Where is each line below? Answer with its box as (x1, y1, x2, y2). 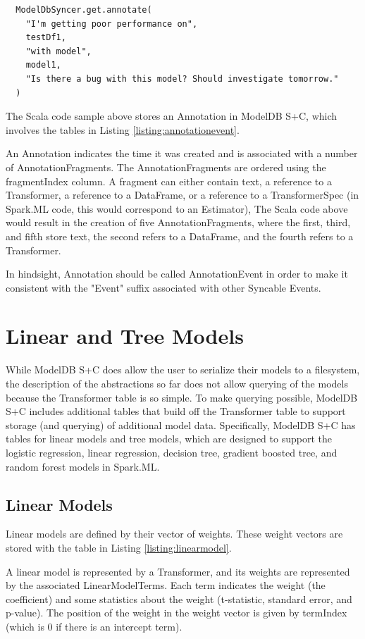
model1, (25, 60, 61, 70)
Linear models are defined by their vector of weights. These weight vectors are (6, 526, 343, 541)
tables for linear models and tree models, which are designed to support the (6, 431, 332, 446)
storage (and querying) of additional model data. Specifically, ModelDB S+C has (6, 417, 356, 432)
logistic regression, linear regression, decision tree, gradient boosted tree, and (6, 445, 338, 459)
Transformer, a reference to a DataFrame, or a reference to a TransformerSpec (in (6, 187, 359, 202)
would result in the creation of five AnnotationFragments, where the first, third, (6, 215, 351, 230)
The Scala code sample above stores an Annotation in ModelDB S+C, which (6, 108, 338, 123)
